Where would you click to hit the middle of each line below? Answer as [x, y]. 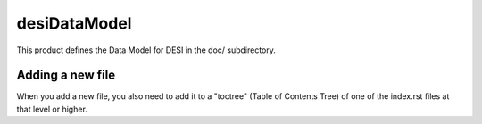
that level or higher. [52, 109]
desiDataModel [74, 23]
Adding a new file [66, 75]
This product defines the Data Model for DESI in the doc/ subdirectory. [146, 50]
